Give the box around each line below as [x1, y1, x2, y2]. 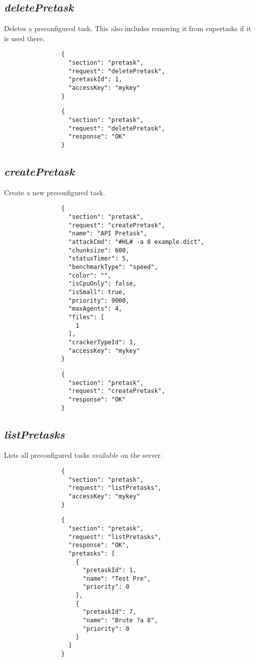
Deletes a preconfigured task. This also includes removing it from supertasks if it [4, 23, 251, 34]
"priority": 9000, [68, 297, 129, 304]
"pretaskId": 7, [82, 608, 136, 616]
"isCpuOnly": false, [68, 280, 136, 288]
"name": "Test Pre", [82, 575, 151, 582]
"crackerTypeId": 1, [68, 338, 136, 346]
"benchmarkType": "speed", [68, 263, 158, 271]
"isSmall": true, [68, 288, 126, 296]
